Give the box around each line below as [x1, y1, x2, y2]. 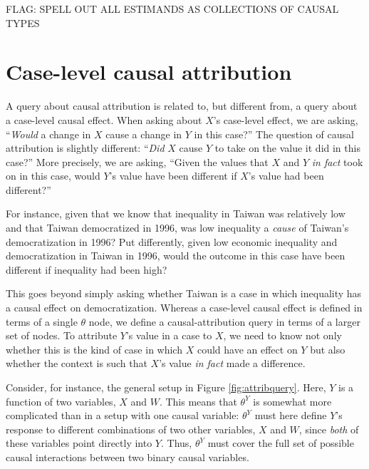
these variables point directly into [6, 435, 152, 450]
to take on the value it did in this [214, 140, 360, 155]
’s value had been [248, 168, 324, 183]
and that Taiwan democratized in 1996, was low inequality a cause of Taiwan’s [6, 220, 349, 235]
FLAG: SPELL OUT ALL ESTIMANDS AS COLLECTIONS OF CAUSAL [6, 1, 339, 16]
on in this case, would [6, 168, 100, 183]
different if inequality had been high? [6, 262, 167, 277]
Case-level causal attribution [6, 57, 292, 86]
